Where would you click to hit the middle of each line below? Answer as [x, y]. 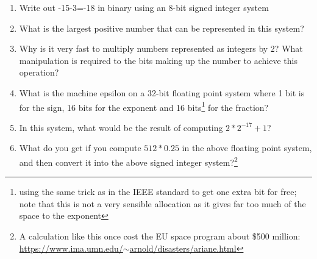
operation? [39, 72]
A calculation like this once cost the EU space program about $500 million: [160, 236]
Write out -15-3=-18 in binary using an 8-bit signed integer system [144, 7]
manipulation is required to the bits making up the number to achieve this [158, 60]
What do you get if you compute [80, 148]
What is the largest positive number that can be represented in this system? [162, 28]
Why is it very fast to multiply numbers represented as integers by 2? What [161, 48]
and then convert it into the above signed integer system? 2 [128, 161]
